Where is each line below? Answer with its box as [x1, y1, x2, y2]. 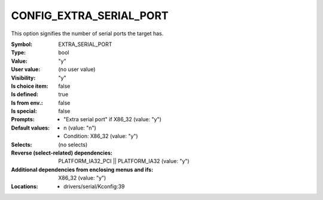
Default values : [11, 124, 50, 131]
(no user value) [58, 66, 96, 73]
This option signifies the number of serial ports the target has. [11, 30, 164, 37]
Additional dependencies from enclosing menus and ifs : [11, 166, 154, 173]
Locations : [11, 183, 38, 190]
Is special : [11, 107, 37, 115]
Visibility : [11, 74, 36, 81]
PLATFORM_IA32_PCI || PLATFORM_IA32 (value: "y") [58, 158, 190, 165]
